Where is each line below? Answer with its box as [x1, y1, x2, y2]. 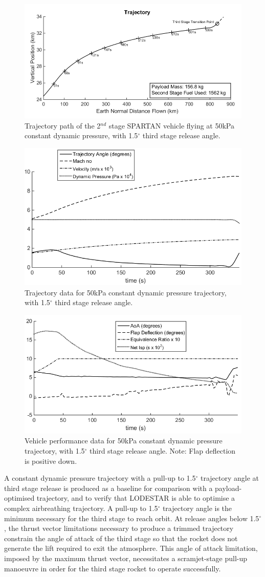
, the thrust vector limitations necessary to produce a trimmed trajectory [4, 523, 234, 533]
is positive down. [25, 455, 77, 466]
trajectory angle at [201, 473, 259, 483]
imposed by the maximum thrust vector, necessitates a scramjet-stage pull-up [4, 552, 248, 563]
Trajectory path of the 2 [25, 120, 101, 131]
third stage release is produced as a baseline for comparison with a [4, 482, 213, 493]
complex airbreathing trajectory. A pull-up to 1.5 [4, 502, 158, 513]
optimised [4, 493, 35, 503]
